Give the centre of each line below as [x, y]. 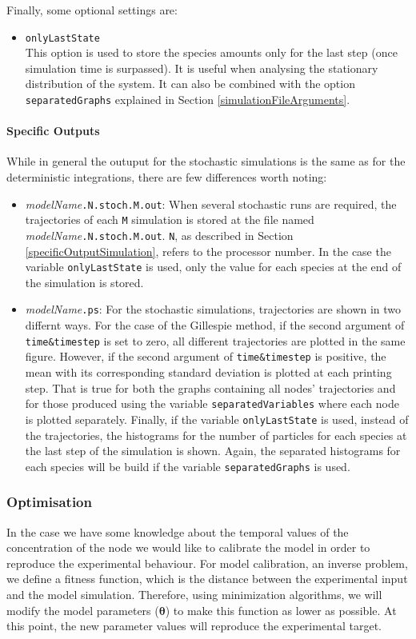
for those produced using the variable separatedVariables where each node [212, 403]
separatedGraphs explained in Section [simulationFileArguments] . [188, 100]
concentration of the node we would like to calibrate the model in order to [188, 547]
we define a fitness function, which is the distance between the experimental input [207, 579]
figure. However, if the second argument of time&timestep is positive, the [206, 356]
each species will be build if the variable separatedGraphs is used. [188, 466]
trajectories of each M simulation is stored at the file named [170, 220]
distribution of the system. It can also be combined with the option [190, 84]
